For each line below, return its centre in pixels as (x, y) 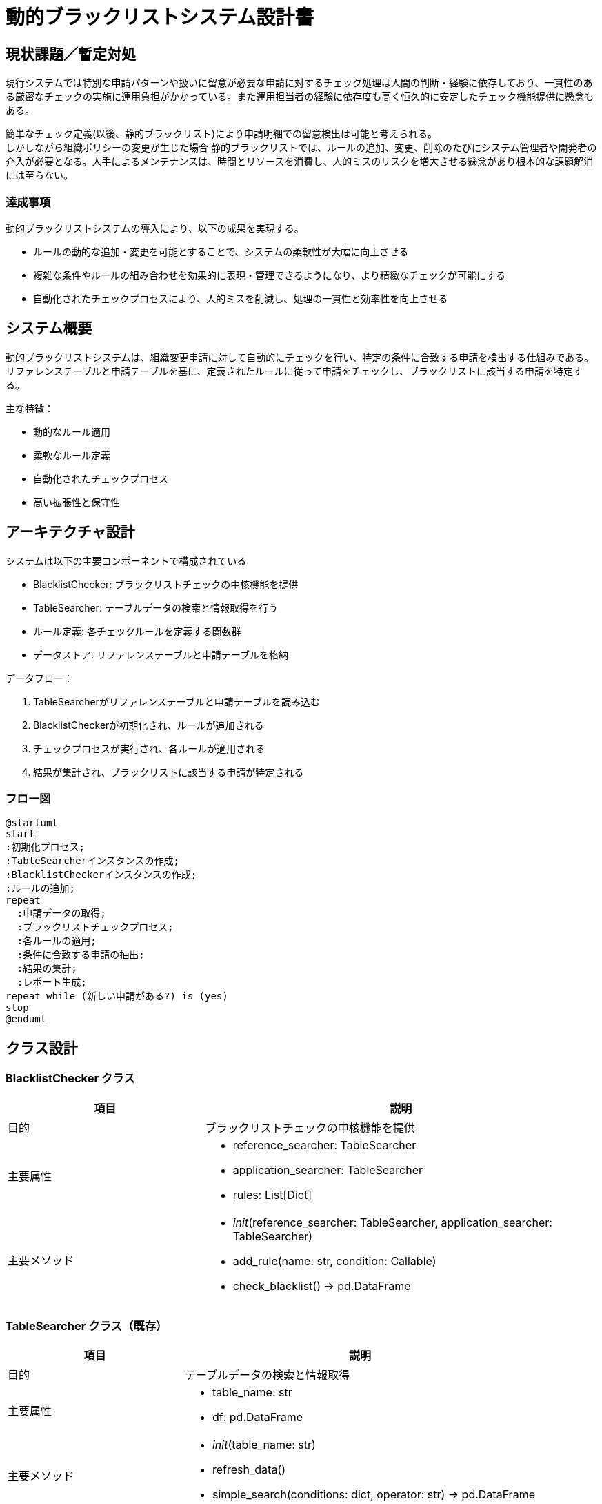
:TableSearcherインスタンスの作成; (92, 861)
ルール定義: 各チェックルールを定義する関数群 (137, 631)
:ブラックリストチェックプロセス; (95, 927)
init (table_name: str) (264, 1445)
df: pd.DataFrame (258, 1417)
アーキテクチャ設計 (70, 532)
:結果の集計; (47, 969)
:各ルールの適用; (57, 941)
